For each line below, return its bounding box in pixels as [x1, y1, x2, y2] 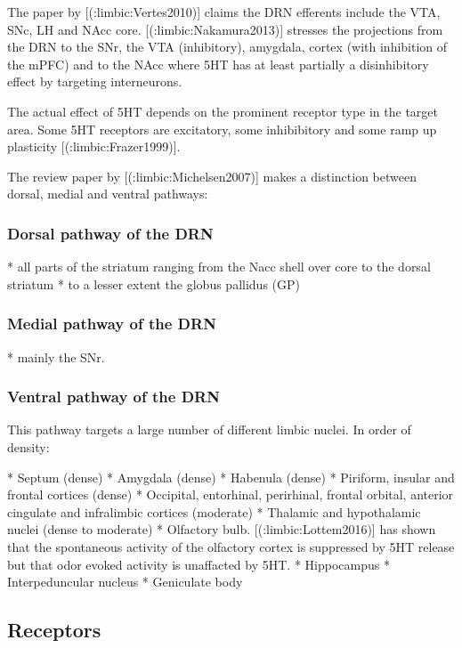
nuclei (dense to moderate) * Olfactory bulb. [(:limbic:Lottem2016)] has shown [7, 520, 436, 539]
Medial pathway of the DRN [7, 312, 216, 335]
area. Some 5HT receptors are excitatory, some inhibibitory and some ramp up [7, 119, 437, 138]
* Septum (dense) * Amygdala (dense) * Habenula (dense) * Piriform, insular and [7, 467, 455, 486]
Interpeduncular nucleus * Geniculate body [7, 572, 243, 591]
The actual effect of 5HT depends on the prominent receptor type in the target [7, 101, 438, 120]
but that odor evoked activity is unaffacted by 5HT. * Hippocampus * [7, 555, 390, 573]
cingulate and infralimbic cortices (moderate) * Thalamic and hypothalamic [7, 502, 421, 521]
